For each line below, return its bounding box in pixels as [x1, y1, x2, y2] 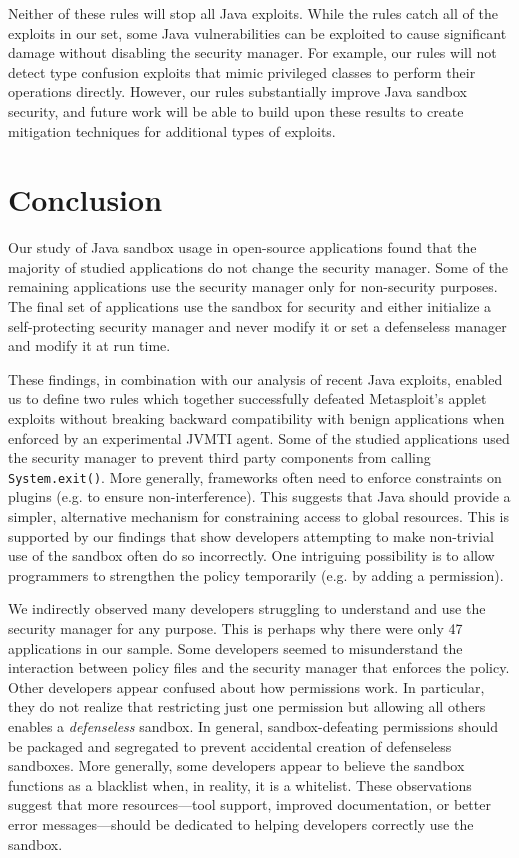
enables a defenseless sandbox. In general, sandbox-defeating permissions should [8, 716, 498, 736]
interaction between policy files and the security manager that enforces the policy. [8, 657, 510, 678]
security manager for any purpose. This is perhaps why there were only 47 [8, 618, 463, 639]
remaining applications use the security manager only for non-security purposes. [8, 276, 498, 297]
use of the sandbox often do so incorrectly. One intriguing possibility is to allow [8, 545, 495, 566]
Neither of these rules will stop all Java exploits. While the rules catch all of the [8, 3, 498, 23]
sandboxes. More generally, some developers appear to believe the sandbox [8, 755, 465, 776]
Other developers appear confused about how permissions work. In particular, [8, 676, 485, 697]
